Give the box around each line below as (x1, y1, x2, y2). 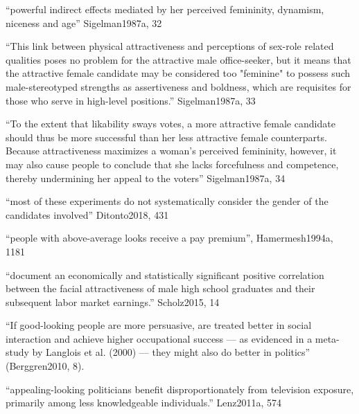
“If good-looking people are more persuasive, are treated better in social (6, 318, 312, 332)
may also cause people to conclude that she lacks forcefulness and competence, (6, 156, 339, 171)
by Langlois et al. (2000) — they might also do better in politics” (32, 345, 310, 359)
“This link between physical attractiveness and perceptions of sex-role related (6, 39, 334, 53)
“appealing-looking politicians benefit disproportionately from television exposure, (6, 381, 354, 396)
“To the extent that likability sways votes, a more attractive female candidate (6, 116, 335, 131)
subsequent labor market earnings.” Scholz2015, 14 (6, 294, 220, 309)
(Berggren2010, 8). (6, 359, 85, 373)
